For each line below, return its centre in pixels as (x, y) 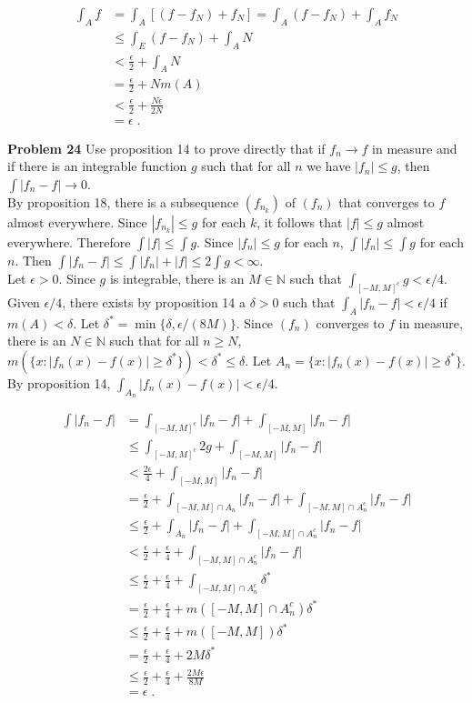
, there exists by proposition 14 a (154, 301)
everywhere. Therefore (69, 241)
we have (329, 166)
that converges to (387, 201)
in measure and (415, 148)
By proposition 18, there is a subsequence (123, 201)
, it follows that (300, 221)
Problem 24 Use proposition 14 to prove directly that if (166, 148)
